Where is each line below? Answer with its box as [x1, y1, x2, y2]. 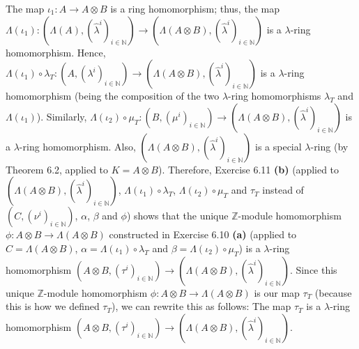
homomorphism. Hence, [6, 45, 106, 59]
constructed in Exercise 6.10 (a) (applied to [109, 227, 297, 242]
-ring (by [310, 139, 349, 153]
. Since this [289, 262, 337, 277]
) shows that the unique [126, 208, 229, 223]
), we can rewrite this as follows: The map [112, 299, 291, 313]
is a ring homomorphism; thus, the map [110, 1, 280, 15]
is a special [254, 139, 302, 153]
